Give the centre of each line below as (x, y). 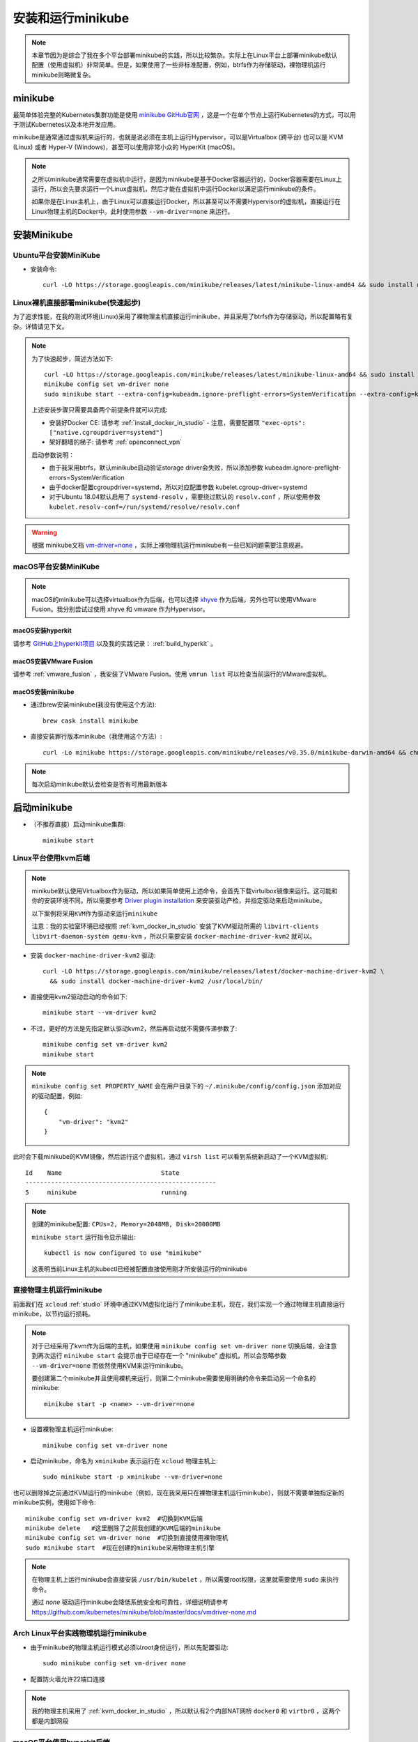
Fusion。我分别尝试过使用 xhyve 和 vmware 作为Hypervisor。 (120, 609)
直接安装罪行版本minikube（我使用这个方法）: (96, 737)
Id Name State (103, 1173)
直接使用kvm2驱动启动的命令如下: (79, 997)
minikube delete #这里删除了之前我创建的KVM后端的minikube (123, 1528)
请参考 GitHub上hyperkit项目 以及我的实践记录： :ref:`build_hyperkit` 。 (115, 643)
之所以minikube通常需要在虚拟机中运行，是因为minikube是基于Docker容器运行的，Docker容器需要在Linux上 (187, 179)
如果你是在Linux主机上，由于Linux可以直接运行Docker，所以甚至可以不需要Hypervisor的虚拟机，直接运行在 (186, 201)
